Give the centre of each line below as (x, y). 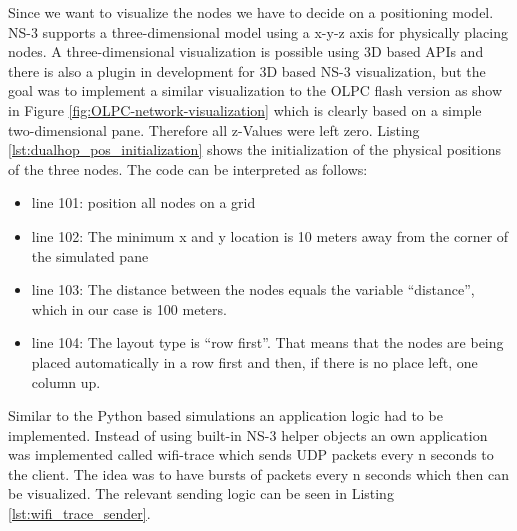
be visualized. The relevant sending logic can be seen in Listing (201, 493)
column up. (66, 381)
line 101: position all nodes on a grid (143, 202)
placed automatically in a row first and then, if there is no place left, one (254, 361)
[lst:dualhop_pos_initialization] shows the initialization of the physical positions (254, 149)
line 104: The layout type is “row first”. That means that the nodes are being (267, 342)
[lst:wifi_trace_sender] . (79, 513)
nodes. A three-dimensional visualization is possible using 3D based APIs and (246, 51)
